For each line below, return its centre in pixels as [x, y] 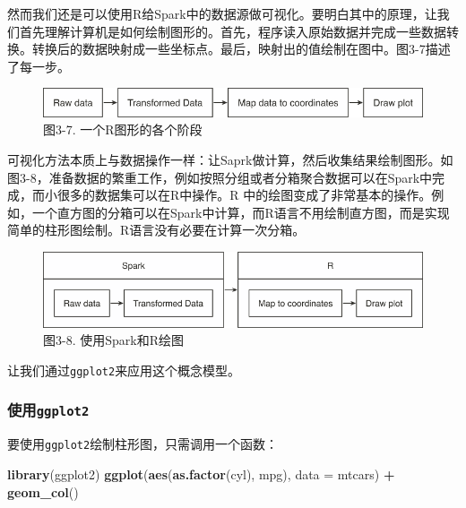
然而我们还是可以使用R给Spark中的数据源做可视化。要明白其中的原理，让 [222, 13]
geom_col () [43, 491]
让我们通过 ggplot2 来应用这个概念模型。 [124, 370]
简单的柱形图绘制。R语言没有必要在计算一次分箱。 [156, 230]
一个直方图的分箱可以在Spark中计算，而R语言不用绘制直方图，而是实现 [241, 212]
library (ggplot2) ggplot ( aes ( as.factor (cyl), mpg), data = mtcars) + [201, 474]
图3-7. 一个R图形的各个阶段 [123, 129]
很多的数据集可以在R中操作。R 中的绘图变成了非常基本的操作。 [244, 195]
